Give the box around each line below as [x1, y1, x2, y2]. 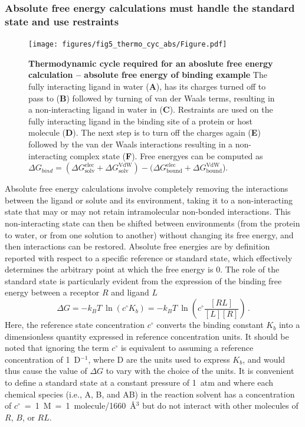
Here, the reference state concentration [5, 318, 145, 331]
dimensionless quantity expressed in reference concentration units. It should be [5, 330, 289, 342]
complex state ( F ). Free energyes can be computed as [70, 149, 263, 162]
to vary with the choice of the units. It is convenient [106, 364, 294, 377]
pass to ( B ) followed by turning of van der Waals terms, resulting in [28, 91, 275, 104]
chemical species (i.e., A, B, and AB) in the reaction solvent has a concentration [5, 387, 295, 400]
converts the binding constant [156, 318, 264, 331]
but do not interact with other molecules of [142, 399, 299, 412]
